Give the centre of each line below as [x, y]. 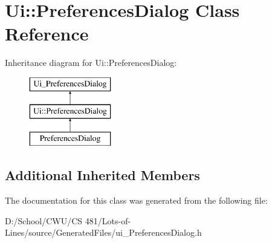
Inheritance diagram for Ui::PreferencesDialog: [91, 63]
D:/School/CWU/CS [44, 220]
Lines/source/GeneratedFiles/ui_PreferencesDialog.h [103, 232]
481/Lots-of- [108, 220]
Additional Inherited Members [102, 175]
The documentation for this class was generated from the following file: [136, 200]
